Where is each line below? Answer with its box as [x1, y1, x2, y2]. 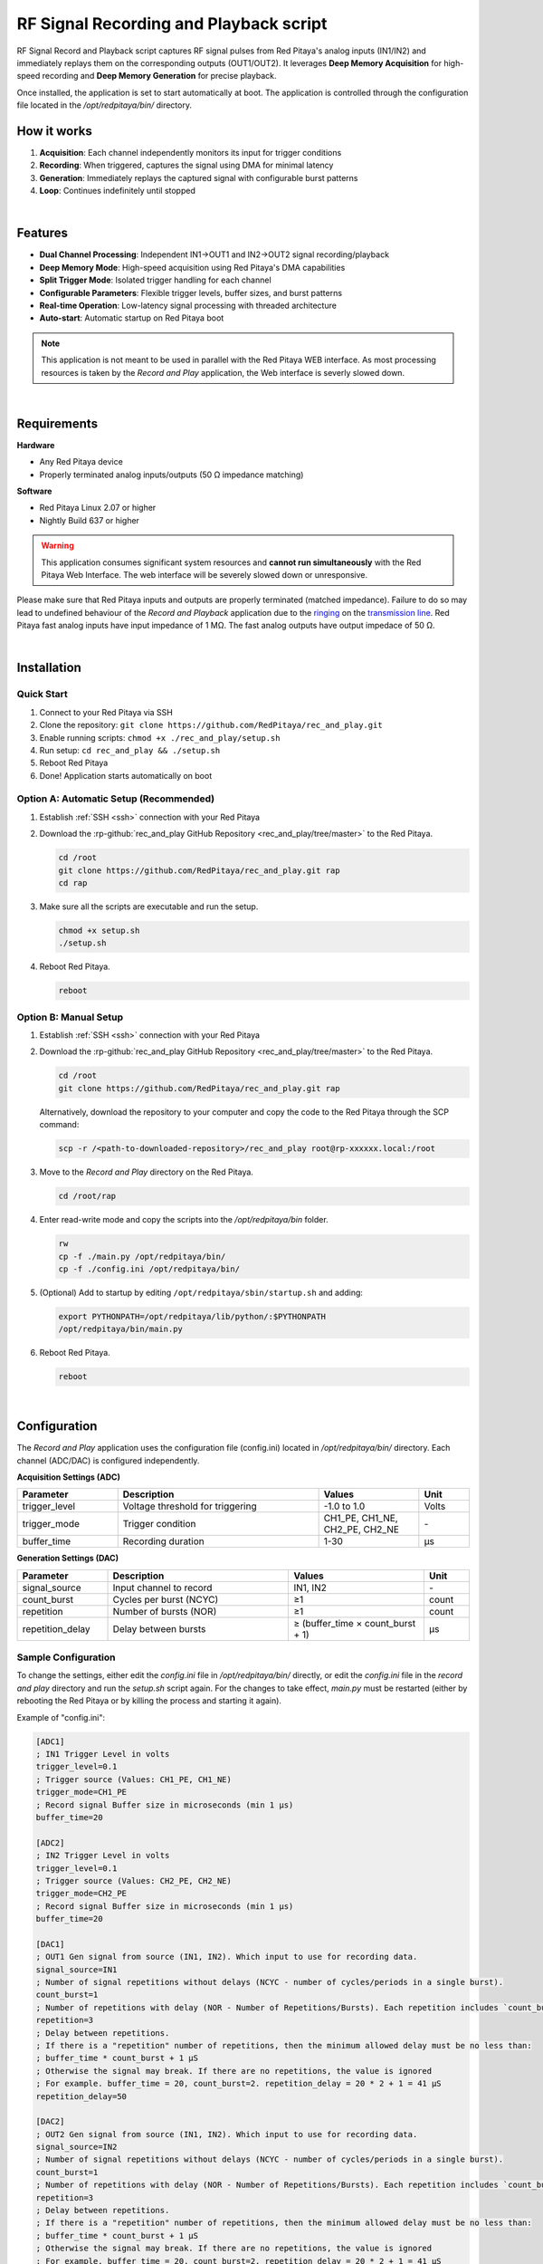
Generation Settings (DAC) [16, 1553, 119, 1564]
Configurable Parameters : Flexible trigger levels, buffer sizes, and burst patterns [39, 287, 343, 298]
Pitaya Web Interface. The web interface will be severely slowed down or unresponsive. [41, 570, 368, 580]
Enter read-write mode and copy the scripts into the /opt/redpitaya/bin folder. [39, 1214, 329, 1225]
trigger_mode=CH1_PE [35, 1787, 127, 1798]
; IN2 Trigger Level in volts [35, 1850, 170, 1861]
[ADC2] [35, 1837, 65, 1847]
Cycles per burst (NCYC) [112, 1593, 219, 1606]
